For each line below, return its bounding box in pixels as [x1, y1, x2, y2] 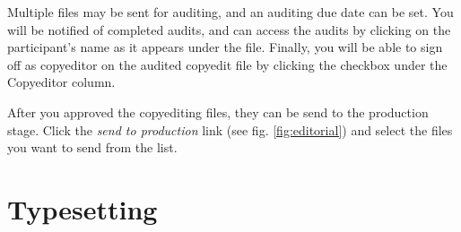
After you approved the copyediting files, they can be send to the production [7, 102, 429, 121]
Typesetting [7, 190, 158, 227]
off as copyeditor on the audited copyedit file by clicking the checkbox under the [7, 55, 448, 73]
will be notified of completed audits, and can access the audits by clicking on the [7, 20, 451, 39]
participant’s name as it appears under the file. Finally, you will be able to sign [7, 38, 443, 56]
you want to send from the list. [7, 138, 178, 157]
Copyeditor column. [7, 73, 116, 91]
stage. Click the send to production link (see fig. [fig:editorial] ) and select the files [7, 120, 453, 139]
